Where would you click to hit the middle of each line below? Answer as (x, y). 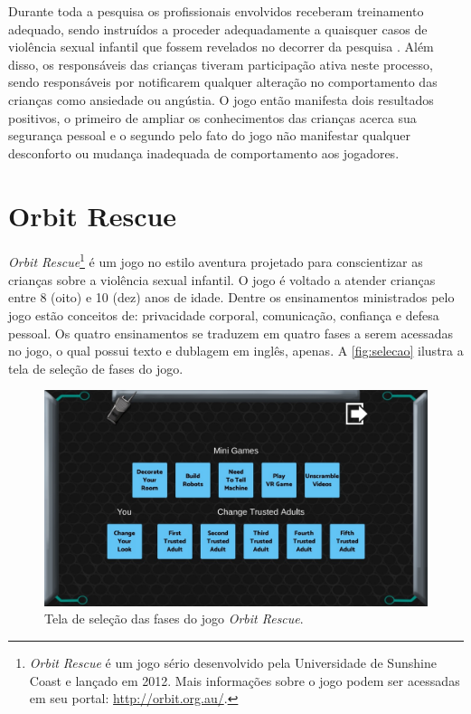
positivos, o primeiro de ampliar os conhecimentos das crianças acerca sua (212, 117)
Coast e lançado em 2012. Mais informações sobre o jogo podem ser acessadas (245, 680)
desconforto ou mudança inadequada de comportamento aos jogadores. (204, 152)
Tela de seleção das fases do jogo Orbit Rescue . (174, 619)
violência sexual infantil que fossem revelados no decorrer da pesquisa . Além (221, 47)
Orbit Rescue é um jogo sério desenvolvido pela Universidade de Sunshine (233, 662)
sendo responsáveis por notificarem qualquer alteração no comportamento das (223, 82)
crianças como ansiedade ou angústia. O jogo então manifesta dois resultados (221, 99)
